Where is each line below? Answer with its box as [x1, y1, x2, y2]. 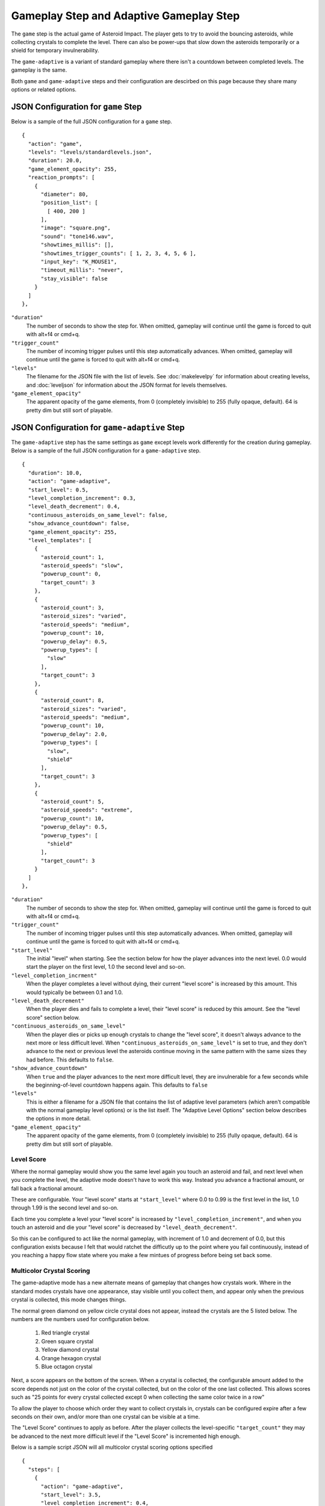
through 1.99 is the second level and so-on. [11, 1204, 119, 1211]
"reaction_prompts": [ [28, 174, 95, 181]
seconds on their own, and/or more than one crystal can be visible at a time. [11, 1413, 200, 1420]
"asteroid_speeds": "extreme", [40, 807, 134, 813]
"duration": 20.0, [28, 157, 82, 164]
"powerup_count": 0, [40, 570, 102, 578]
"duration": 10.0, [28, 469, 82, 476]
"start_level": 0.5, [28, 486, 89, 493]
